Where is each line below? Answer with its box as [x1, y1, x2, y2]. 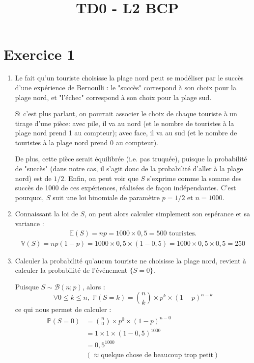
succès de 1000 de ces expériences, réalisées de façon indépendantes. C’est [15, 182, 236, 193]
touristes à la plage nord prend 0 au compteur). [15, 137, 159, 147]
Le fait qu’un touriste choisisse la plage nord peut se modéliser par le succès [15, 73, 244, 83]
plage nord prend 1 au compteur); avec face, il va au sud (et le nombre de [15, 128, 237, 138]
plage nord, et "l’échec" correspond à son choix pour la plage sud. [15, 92, 212, 102]
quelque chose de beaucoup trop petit [101, 351, 213, 359]
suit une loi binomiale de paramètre [53, 192, 160, 202]
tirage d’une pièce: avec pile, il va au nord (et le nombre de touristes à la [15, 118, 234, 128]
